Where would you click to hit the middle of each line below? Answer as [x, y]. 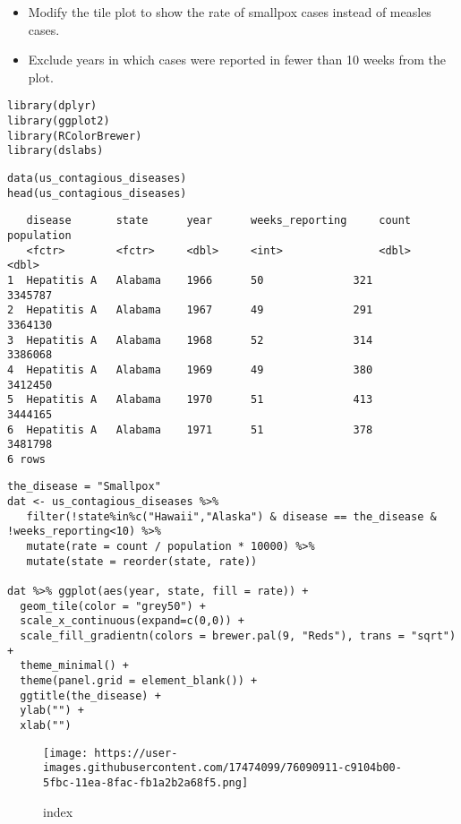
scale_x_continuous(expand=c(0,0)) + [132, 621]
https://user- [136, 753]
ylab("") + [52, 711]
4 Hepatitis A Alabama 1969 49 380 [190, 369]
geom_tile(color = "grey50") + [113, 606]
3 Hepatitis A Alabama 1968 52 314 [190, 340]
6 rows [26, 459]
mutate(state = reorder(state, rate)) [142, 561]
